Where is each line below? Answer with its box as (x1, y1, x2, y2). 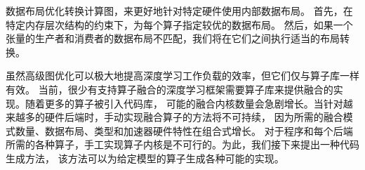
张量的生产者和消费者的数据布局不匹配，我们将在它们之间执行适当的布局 (6, 31, 340, 46)
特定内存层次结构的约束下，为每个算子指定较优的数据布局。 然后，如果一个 (6, 17, 353, 32)
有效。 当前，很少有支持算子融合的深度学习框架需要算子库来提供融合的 (6, 81, 333, 96)
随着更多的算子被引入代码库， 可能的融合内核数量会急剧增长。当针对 (25, 96, 343, 110)
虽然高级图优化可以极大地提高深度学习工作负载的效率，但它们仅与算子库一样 (6, 68, 359, 83)
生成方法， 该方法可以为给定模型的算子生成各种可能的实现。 (6, 150, 284, 165)
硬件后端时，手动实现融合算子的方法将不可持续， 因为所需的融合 (44, 110, 343, 124)
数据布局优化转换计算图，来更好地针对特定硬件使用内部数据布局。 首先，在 (6, 4, 353, 18)
